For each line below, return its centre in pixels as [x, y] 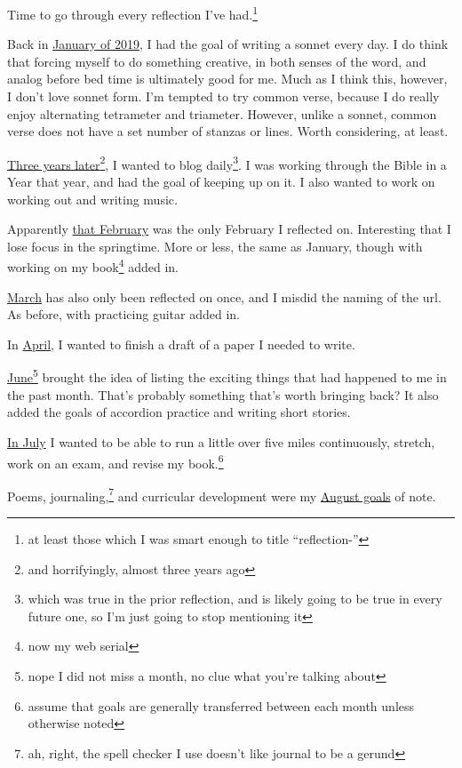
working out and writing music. [92, 199]
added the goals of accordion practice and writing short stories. [179, 412]
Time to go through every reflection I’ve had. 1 [133, 13]
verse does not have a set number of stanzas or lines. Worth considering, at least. [228, 131]
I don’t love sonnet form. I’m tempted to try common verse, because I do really [223, 96]
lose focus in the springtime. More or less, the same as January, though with [215, 246]
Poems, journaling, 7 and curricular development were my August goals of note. [222, 494]
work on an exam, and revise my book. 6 [115, 461]
